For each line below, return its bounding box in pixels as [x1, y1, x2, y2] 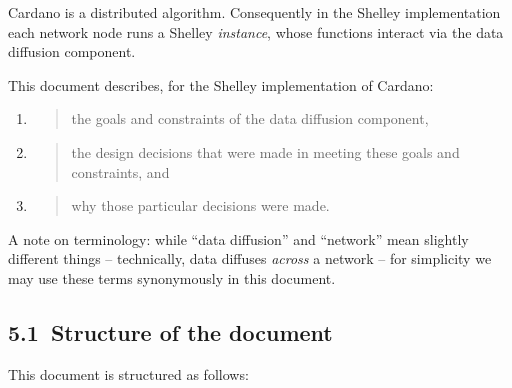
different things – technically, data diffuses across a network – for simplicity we [8, 248, 492, 269]
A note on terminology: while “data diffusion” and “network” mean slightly [8, 228, 469, 249]
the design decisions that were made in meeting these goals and [71, 141, 460, 162]
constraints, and [71, 161, 170, 182]
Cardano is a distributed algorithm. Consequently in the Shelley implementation [8, 2, 501, 22]
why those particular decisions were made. [71, 195, 330, 216]
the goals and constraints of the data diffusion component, [71, 108, 429, 129]
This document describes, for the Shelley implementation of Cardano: [8, 74, 434, 95]
